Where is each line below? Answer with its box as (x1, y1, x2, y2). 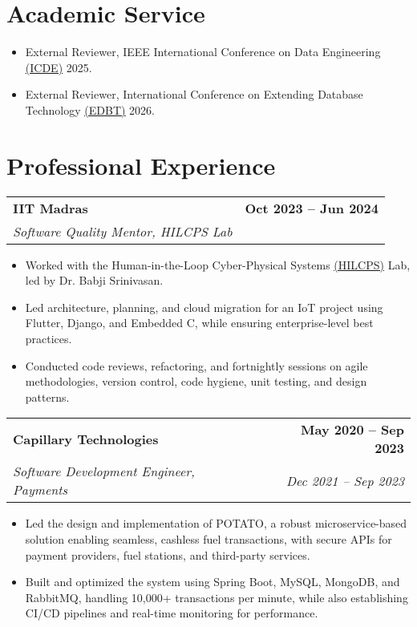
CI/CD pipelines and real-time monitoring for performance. (25, 605, 318, 621)
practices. (25, 330, 72, 346)
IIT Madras (13, 198, 88, 217)
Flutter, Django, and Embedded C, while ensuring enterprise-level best (25, 314, 374, 331)
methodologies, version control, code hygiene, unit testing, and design (25, 373, 367, 390)
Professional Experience (6, 148, 276, 181)
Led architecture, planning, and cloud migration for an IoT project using (25, 298, 383, 315)
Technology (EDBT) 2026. (25, 101, 156, 118)
